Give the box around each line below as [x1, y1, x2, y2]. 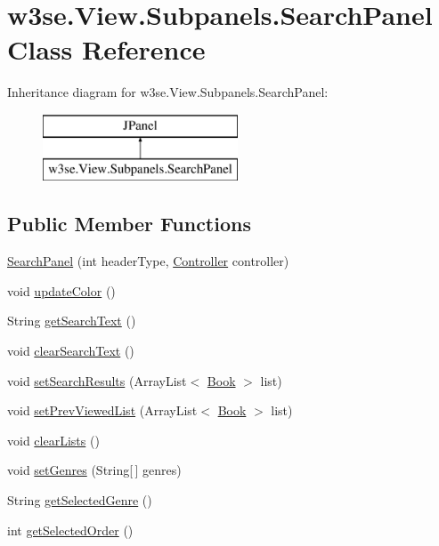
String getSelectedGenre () [7, 491, 152, 510]
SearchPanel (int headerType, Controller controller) [7, 252, 289, 270]
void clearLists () [7, 430, 100, 449]
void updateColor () [7, 281, 116, 300]
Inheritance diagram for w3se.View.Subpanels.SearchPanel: [7, 83, 329, 101]
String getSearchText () [7, 311, 136, 330]
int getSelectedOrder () [7, 520, 134, 539]
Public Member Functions [7, 210, 251, 237]
